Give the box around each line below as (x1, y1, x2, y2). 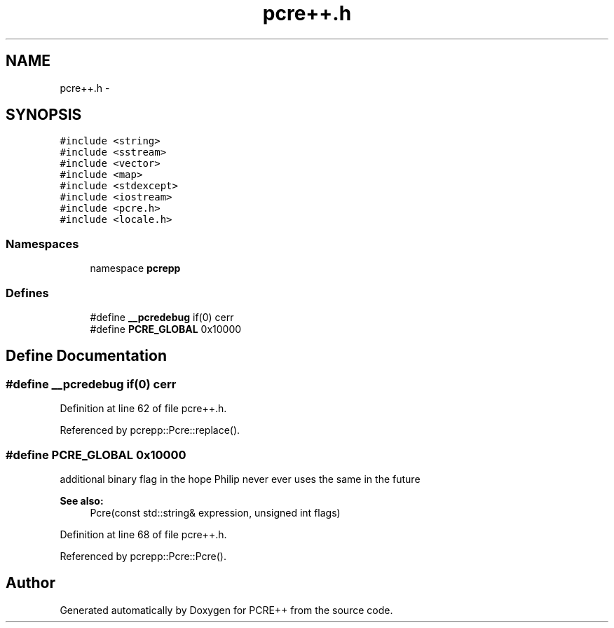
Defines (6, 285, 49, 300)
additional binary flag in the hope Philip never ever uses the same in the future (60, 472, 421, 485)
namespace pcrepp (90, 262, 181, 275)
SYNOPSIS (6, 106, 82, 124)
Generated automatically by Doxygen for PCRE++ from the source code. (60, 603, 393, 616)
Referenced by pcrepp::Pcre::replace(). (60, 424, 240, 437)
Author (6, 574, 55, 592)
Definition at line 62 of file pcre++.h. (60, 402, 227, 415)
